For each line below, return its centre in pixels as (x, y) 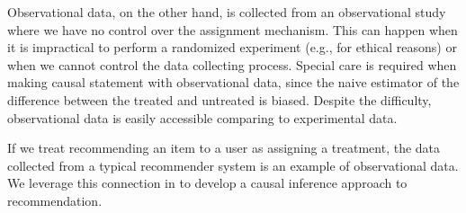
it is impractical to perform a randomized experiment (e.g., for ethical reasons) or (232, 47)
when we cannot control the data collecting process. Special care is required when (232, 64)
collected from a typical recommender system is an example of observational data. (233, 165)
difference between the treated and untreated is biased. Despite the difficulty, (220, 99)
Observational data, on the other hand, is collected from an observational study (227, 12)
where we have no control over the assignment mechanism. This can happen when (233, 29)
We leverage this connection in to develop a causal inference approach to (207, 183)
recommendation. (55, 200)
